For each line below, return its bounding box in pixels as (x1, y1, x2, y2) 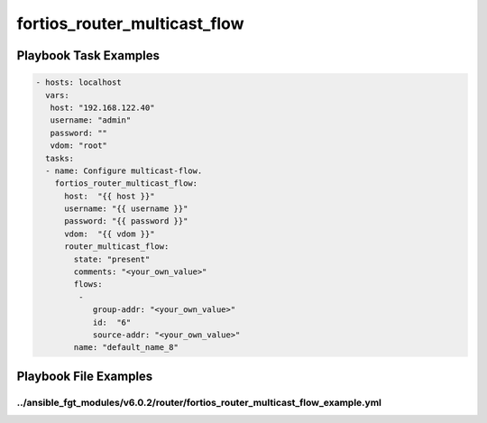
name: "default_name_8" (73, 343, 179, 353)
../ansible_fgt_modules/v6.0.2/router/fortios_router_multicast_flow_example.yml (16, 396, 382, 409)
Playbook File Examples (16, 368, 153, 383)
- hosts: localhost (35, 78, 122, 87)
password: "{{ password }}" (64, 216, 188, 226)
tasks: (45, 153, 75, 163)
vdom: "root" (50, 141, 108, 151)
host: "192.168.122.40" (50, 102, 155, 113)
